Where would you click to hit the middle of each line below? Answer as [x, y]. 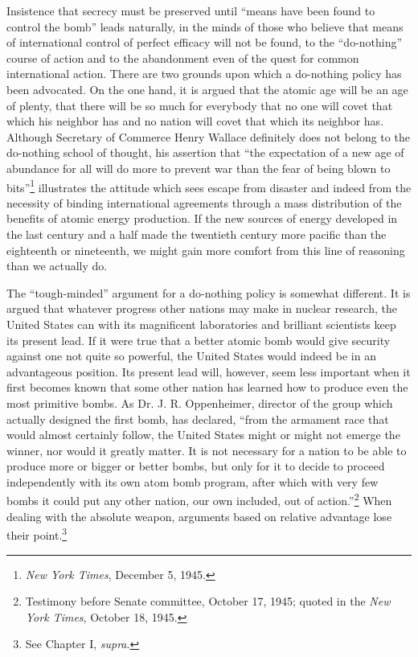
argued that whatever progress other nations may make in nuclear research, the [202, 308]
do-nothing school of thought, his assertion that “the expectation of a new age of [205, 152]
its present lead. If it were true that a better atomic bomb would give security [199, 340]
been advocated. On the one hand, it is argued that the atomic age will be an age [207, 89]
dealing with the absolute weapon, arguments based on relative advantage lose [199, 516]
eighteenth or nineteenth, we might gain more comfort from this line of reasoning [206, 250]
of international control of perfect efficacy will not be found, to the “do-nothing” [205, 42]
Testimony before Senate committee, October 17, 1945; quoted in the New [208, 601]
